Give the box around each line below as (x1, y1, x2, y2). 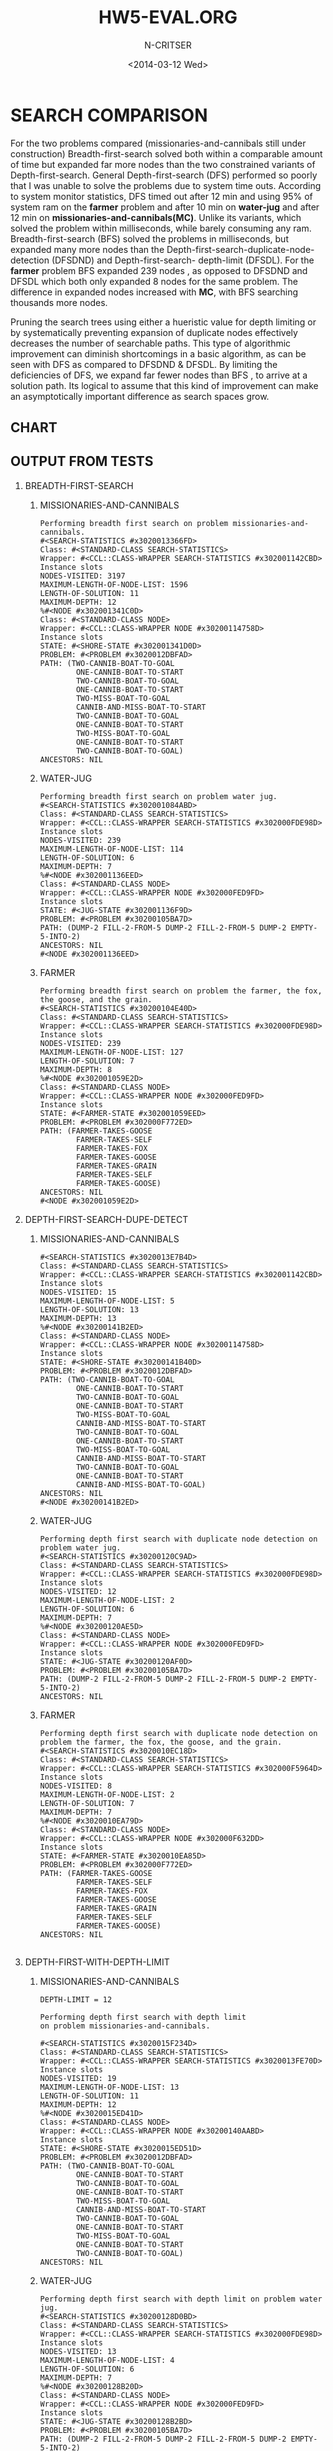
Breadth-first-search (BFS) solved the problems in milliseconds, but (10, 232, 289, 245)
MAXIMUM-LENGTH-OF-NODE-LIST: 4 (39, 2355, 175, 2365)
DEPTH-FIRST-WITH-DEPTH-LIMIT (24, 1956, 170, 1968)
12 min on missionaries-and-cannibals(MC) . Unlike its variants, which (10, 211, 302, 223)
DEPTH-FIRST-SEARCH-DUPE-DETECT (24, 1213, 189, 1225)
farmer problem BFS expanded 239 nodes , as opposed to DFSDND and (10, 264, 308, 276)
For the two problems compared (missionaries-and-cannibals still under (10, 137, 307, 149)
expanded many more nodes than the (10, 243, 165, 255)
